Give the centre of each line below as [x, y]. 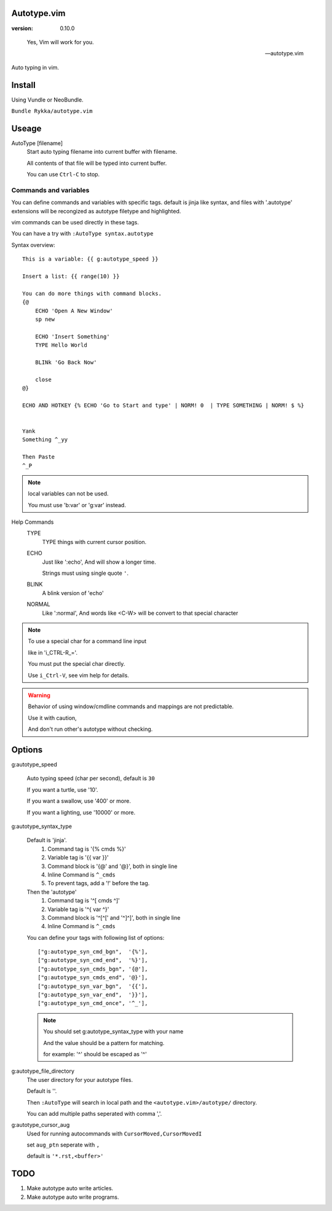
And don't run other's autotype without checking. [90, 729]
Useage [26, 128]
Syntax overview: [33, 245]
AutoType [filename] [37, 143]
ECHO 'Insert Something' [72, 336]
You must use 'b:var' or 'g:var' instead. [77, 505]
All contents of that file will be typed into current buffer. [97, 163]
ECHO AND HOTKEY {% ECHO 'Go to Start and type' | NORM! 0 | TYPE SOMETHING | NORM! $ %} [163, 405]
